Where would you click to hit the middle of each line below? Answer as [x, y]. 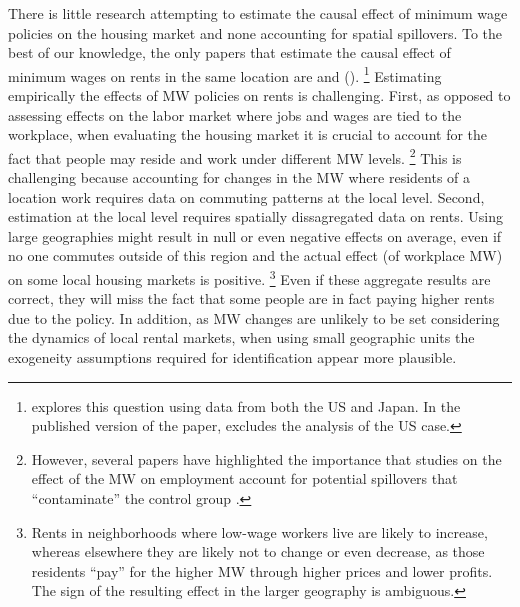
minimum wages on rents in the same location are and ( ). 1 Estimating [225, 74]
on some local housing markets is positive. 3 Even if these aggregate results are [249, 277]
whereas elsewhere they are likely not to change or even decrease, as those [258, 551]
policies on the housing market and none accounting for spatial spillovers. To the [255, 32]
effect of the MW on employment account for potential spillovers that [244, 478]
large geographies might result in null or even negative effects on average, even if [255, 235]
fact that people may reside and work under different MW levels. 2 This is [235, 156]
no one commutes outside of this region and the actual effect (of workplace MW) [255, 255]
